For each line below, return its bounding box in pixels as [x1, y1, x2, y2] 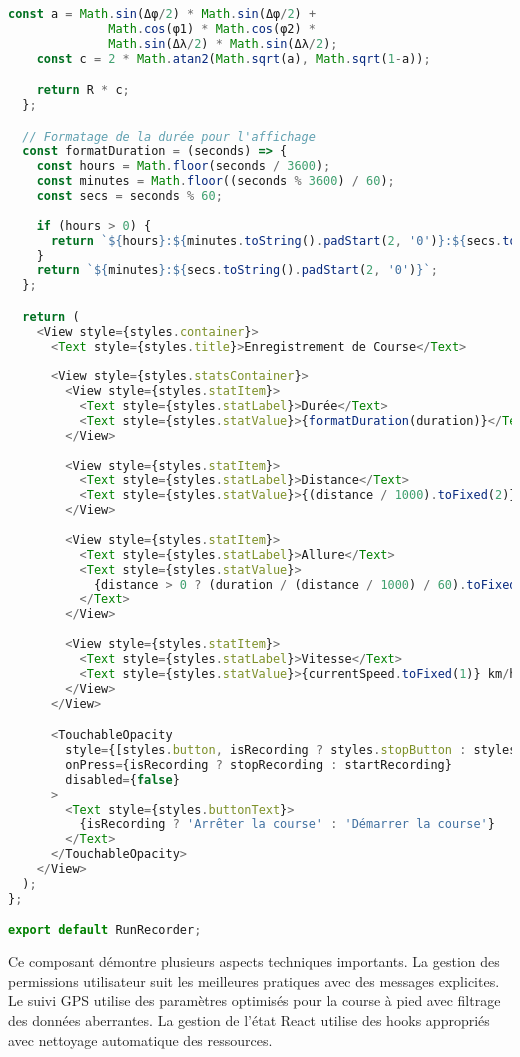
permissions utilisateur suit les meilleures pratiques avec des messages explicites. [8, 970, 500, 991]
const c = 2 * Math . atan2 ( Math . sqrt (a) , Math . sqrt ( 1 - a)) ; [36, 51, 431, 66]
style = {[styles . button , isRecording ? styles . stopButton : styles [65, 743, 517, 757]
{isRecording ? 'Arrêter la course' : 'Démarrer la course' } [79, 817, 495, 832]
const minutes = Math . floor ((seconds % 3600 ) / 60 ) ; [36, 174, 395, 189]
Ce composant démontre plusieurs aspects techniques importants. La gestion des [8, 951, 500, 972]
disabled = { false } [65, 772, 180, 787]
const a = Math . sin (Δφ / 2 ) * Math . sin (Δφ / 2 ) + [8, 7, 317, 21]
